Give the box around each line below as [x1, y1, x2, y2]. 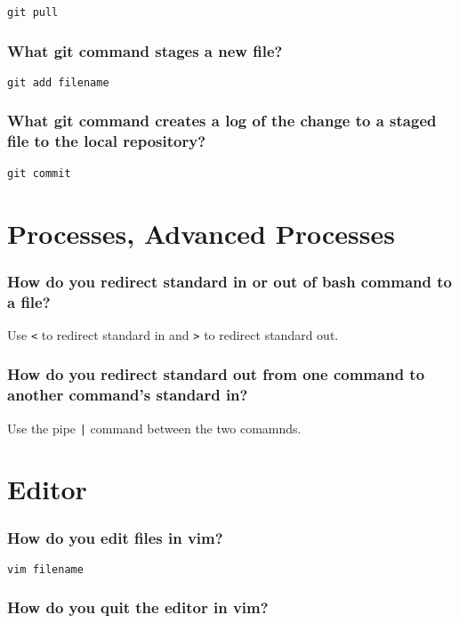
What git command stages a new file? [7, 39, 283, 61]
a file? [7, 290, 51, 312]
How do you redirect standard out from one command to [7, 363, 425, 385]
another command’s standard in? [7, 384, 248, 406]
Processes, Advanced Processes [7, 214, 395, 251]
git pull [7, 6, 59, 19]
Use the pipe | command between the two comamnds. [7, 418, 302, 437]
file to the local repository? [7, 130, 206, 152]
